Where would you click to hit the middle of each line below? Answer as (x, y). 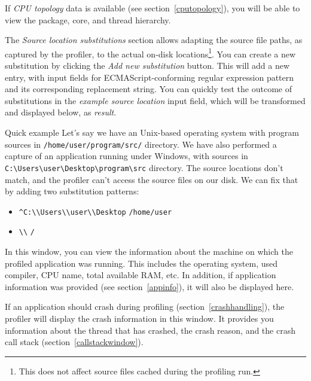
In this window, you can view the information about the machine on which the (149, 251)
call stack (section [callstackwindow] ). (74, 342)
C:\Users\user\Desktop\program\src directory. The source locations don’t (144, 167)
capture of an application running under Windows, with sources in (126, 156)
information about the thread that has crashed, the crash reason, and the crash (150, 330)
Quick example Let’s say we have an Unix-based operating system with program (152, 132)
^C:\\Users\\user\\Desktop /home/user (95, 212)
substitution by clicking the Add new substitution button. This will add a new (147, 65)
